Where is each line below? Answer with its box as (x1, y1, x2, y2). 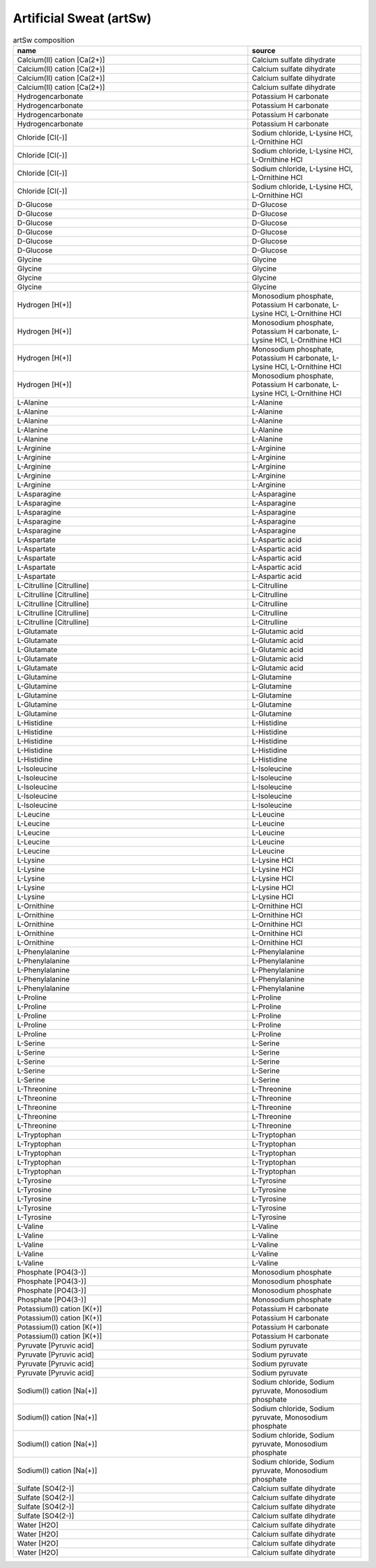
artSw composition (13, 35, 75, 45)
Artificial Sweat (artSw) (13, 10, 152, 26)
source (251, 45, 276, 55)
